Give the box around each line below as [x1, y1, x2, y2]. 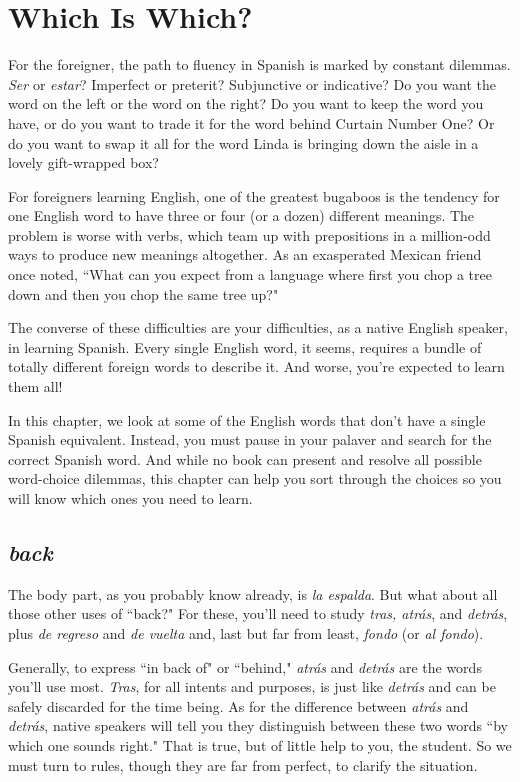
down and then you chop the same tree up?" [8, 283, 279, 304]
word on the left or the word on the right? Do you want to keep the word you [8, 93, 484, 114]
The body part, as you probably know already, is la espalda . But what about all [8, 583, 498, 604]
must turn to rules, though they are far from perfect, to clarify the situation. [8, 754, 478, 775]
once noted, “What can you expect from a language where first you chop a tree [8, 264, 492, 285]
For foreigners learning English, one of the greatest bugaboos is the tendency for [8, 185, 500, 206]
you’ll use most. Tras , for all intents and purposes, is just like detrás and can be [8, 676, 496, 697]
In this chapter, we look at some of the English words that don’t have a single [8, 409, 486, 430]
